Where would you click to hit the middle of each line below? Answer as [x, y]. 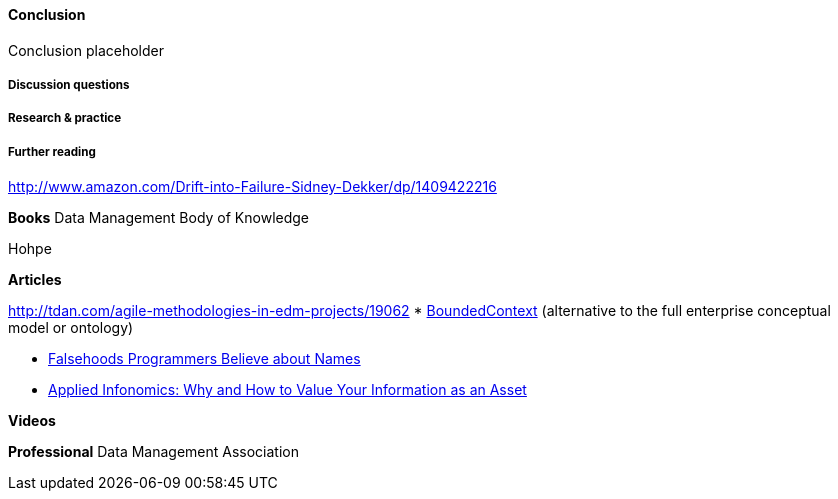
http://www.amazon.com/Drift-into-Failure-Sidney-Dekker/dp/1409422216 [252, 187]
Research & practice [65, 118]
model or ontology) [71, 328]
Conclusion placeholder [86, 50]
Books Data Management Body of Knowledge [159, 218]
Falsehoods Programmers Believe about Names [204, 359]
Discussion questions [69, 85]
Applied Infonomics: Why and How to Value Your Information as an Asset [287, 390]
